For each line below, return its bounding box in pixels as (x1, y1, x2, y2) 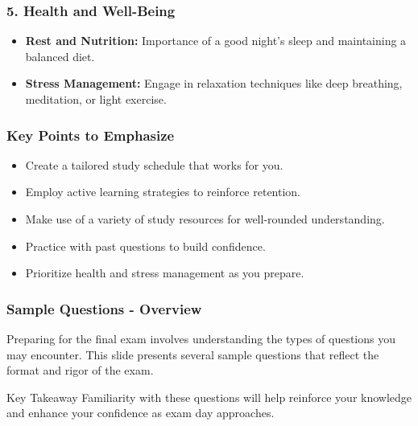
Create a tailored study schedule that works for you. (25, 156, 283, 173)
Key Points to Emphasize (6, 125, 175, 145)
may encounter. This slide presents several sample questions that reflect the (6, 346, 379, 363)
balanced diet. (25, 47, 95, 64)
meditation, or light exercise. (25, 91, 167, 107)
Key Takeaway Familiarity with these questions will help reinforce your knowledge (6, 388, 412, 405)
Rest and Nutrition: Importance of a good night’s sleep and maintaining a (25, 32, 407, 49)
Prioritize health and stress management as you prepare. (25, 264, 304, 281)
